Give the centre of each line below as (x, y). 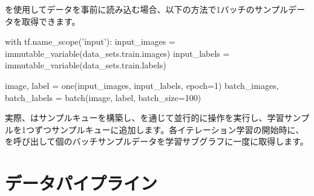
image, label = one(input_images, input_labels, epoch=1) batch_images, (142, 85)
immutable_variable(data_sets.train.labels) (86, 65)
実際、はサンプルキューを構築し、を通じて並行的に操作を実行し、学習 (145, 118)
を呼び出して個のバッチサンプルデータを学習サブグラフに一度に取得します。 (157, 141)
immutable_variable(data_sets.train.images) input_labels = (117, 53)
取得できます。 (51, 21)
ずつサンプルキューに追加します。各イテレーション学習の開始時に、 (169, 129)
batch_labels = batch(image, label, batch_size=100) (103, 97)
